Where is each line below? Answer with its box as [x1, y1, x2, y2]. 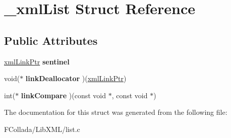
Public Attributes [4, 32, 98, 48]
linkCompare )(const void [21, 90, 106, 100]
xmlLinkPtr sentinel [4, 56, 70, 66]
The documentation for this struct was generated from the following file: [4, 107, 227, 117]
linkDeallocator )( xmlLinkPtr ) [25, 73, 127, 84]
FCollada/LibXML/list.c [4, 123, 80, 134]
